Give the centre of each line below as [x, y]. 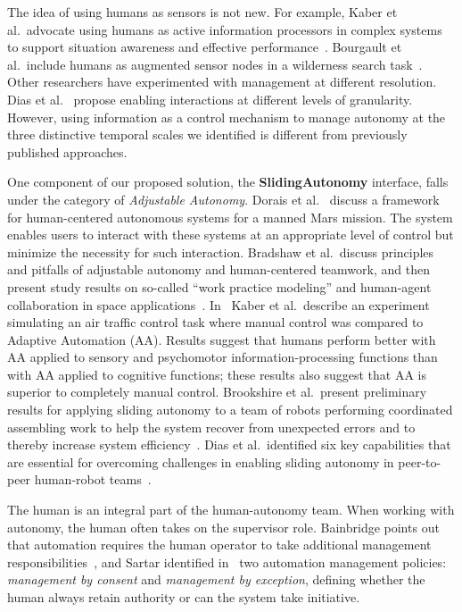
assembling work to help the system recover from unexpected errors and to [211, 427]
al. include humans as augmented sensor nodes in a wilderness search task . [215, 64]
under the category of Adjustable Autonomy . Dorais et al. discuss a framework [223, 199]
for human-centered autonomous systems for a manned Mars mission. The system [230, 217]
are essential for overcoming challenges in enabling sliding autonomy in [201, 461]
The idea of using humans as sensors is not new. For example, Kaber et [202, 12]
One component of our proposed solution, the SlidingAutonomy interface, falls [228, 182]
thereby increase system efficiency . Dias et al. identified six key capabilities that [229, 444]
